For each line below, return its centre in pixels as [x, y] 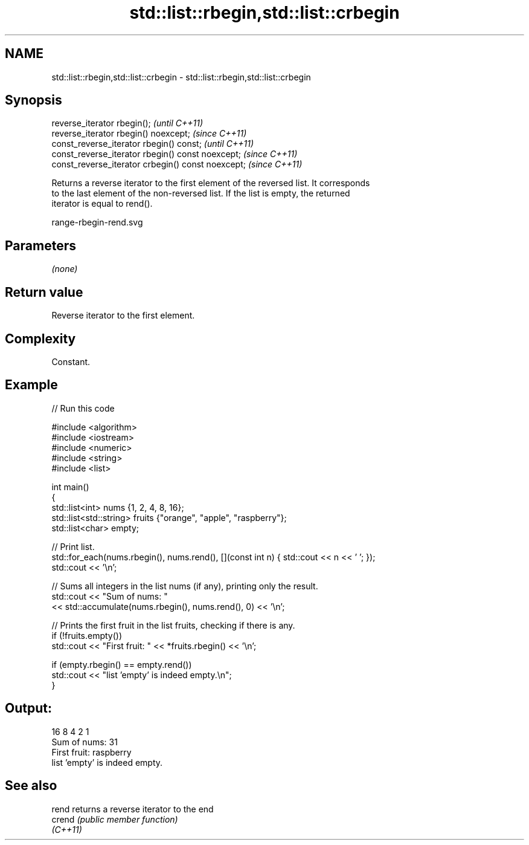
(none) [65, 269]
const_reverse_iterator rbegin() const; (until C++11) [153, 144]
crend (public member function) [115, 819]
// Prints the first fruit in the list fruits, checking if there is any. [173, 625]
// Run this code [83, 408]
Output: [28, 708]
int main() [70, 487]
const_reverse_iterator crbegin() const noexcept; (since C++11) [177, 164]
